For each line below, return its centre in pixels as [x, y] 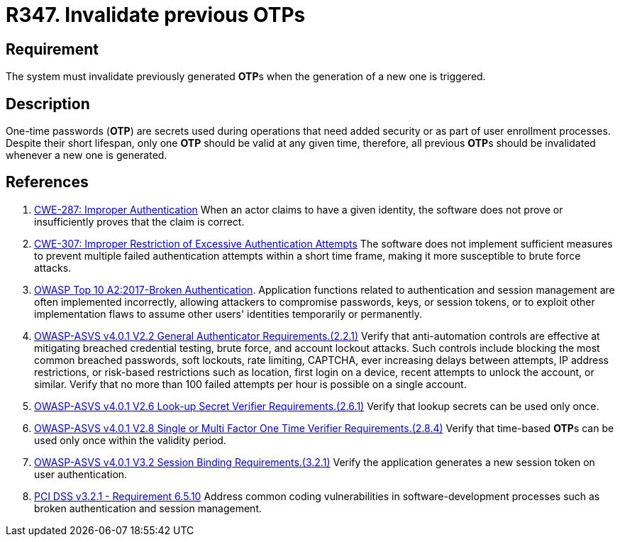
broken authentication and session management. [148, 508]
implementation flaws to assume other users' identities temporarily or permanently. [228, 314]
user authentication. [81, 474]
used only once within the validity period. [130, 440]
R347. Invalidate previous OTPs [156, 15]
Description [48, 104]
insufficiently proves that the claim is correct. [139, 221]
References [47, 182]
